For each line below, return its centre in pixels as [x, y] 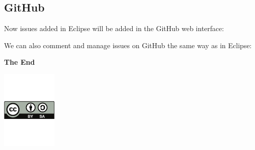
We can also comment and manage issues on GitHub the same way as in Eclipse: [128, 45]
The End [20, 62]
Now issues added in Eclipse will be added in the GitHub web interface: [114, 28]
